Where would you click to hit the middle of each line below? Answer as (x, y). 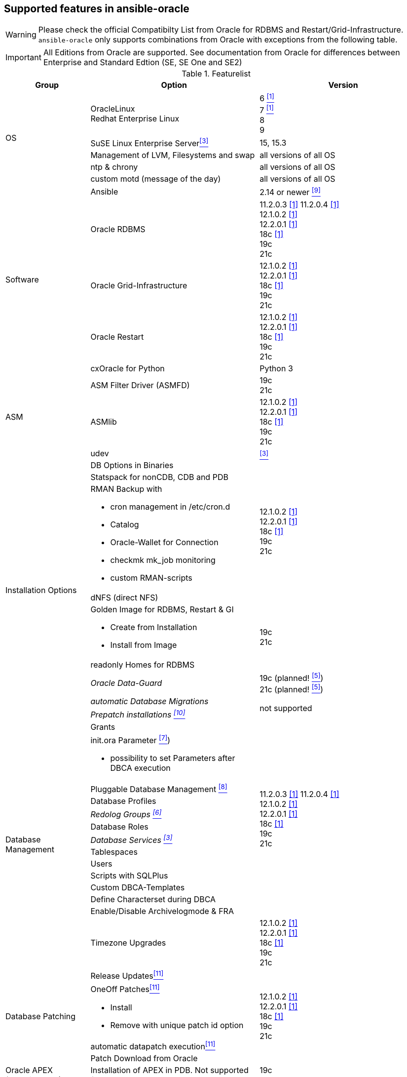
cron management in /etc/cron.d (170, 506)
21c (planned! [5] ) (292, 689)
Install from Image (144, 645)
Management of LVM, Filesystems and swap (173, 155)
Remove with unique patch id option (177, 1025)
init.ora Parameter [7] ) (130, 739)
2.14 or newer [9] (290, 192)
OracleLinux (113, 108)
